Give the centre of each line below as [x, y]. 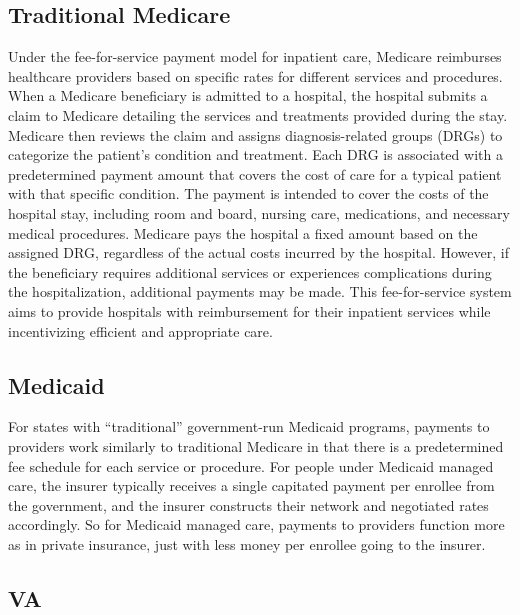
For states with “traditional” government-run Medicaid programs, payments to [249, 426]
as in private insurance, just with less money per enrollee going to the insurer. [247, 543]
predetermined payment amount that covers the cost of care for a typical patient [255, 173]
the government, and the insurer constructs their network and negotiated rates [248, 504]
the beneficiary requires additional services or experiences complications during [250, 271]
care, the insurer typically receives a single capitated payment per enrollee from [251, 485]
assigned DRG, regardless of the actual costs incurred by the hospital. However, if [258, 252]
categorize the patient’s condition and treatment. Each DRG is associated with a [255, 154]
